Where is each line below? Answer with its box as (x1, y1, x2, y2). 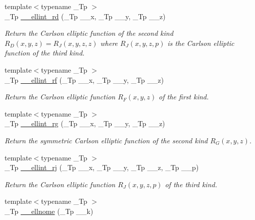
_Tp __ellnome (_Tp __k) (5, 205, 93, 216)
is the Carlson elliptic (167, 37, 234, 48)
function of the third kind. (5, 47, 85, 58)
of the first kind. (159, 91, 209, 102)
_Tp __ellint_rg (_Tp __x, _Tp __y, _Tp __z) (5, 118, 165, 129)
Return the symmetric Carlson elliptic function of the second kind (5, 135, 208, 145)
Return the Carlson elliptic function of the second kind (5, 28, 174, 38)
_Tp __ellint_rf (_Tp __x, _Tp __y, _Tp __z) (5, 74, 164, 85)
